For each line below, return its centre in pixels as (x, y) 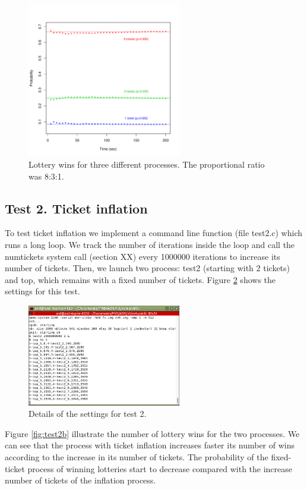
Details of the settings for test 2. (88, 414)
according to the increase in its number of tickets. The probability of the (137, 456)
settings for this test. (42, 291)
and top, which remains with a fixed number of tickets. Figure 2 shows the (140, 279)
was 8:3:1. (46, 176)
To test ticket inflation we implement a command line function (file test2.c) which (154, 233)
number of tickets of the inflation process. (80, 480)
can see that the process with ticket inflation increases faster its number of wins (150, 445)
